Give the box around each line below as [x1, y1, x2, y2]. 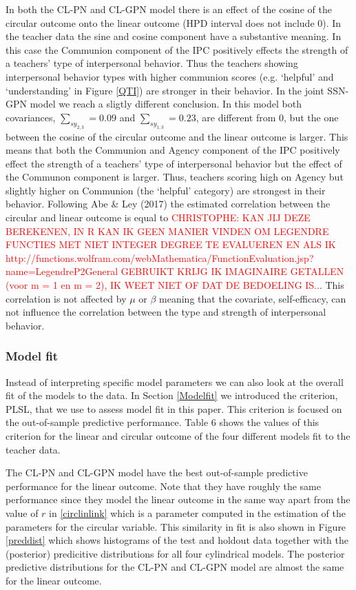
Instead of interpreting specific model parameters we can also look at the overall [6, 374, 344, 389]
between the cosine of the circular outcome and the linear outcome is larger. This [6, 129, 348, 143]
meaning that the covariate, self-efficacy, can [159, 291, 346, 305]
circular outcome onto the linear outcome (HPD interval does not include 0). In [6, 15, 342, 30]
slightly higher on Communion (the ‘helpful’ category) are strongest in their [6, 183, 326, 197]
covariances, [6, 110, 56, 124]
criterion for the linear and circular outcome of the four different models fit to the [6, 429, 350, 443]
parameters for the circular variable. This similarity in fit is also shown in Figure [6, 519, 346, 533]
